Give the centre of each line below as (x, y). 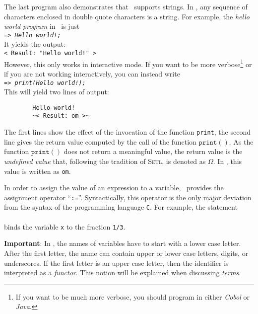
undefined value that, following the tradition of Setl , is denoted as (105, 161)
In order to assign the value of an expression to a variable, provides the (114, 188)
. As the (241, 141)
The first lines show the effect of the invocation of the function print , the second (127, 132)
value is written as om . (37, 171)
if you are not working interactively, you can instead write (92, 73)
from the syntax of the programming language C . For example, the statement (121, 207)
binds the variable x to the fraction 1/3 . (65, 226)
